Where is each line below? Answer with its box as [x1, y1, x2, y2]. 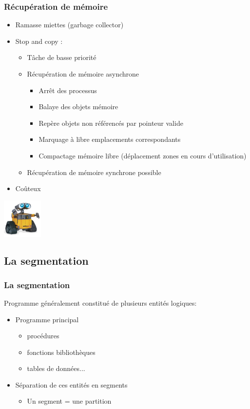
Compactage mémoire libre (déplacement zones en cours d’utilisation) [38, 150, 247, 160]
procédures [27, 331, 59, 341]
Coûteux [15, 183, 41, 194]
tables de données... [27, 363, 85, 373]
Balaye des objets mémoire [38, 101, 118, 112]
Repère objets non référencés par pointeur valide [38, 117, 183, 128]
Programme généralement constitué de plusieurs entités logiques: [4, 297, 197, 308]
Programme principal [15, 314, 79, 324]
